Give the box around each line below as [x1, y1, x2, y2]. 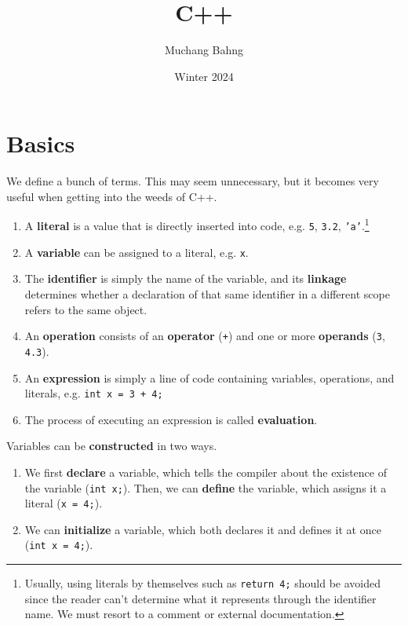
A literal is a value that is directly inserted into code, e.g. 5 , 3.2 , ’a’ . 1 [24, 215, 370, 234]
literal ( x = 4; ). [24, 495, 103, 511]
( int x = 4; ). [24, 536, 93, 553]
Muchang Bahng [164, 42, 244, 58]
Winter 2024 [174, 68, 234, 84]
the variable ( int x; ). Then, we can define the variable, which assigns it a [24, 479, 387, 496]
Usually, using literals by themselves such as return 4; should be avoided [24, 575, 381, 591]
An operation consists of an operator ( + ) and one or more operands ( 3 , [24, 328, 385, 344]
